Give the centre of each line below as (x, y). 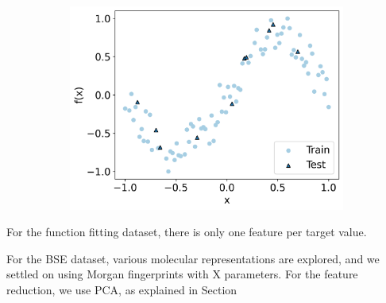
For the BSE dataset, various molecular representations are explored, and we (193, 258)
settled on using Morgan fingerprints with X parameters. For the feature (182, 274)
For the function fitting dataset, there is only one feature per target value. (187, 232)
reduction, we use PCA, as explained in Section (122, 289)
